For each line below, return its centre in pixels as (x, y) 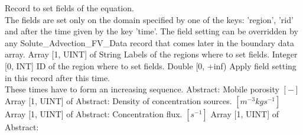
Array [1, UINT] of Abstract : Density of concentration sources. (118, 100)
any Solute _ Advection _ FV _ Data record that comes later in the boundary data (149, 42)
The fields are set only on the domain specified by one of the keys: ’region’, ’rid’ (149, 19)
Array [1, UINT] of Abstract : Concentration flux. (94, 113)
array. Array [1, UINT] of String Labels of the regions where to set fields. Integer (151, 54)
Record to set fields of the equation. (69, 8)
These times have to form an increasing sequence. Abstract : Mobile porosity (142, 89)
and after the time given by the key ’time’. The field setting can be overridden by (151, 31)
